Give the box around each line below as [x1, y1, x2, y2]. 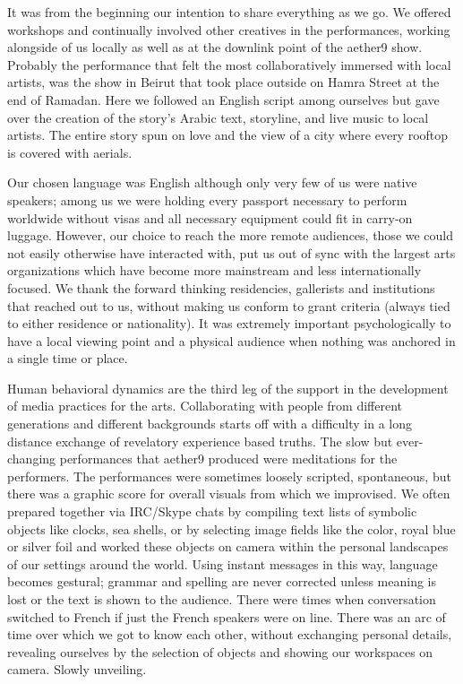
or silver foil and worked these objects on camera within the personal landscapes [7, 537, 449, 556]
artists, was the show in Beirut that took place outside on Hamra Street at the [7, 73, 440, 91]
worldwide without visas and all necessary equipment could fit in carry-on [7, 208, 413, 227]
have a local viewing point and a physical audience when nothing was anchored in [7, 331, 456, 350]
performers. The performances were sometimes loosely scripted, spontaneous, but [7, 466, 451, 485]
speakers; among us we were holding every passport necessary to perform [7, 190, 407, 209]
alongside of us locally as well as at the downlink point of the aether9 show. [7, 38, 423, 56]
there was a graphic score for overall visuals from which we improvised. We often [7, 484, 450, 503]
